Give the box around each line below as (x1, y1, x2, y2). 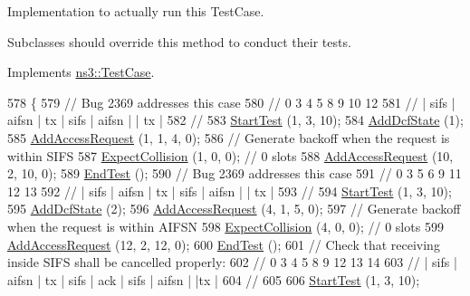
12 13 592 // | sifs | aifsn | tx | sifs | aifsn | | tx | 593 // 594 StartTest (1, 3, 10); (7, 181, 452, 200)
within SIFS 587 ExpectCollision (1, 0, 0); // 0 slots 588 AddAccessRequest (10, (7, 146, 454, 165)
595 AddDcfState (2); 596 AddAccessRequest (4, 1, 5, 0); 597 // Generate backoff (7, 199, 461, 218)
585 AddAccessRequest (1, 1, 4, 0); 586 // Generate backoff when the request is (7, 128, 450, 147)
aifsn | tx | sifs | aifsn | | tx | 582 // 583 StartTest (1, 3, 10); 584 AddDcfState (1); (7, 110, 464, 129)
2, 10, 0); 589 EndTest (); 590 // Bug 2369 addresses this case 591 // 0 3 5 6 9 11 (7, 164, 462, 183)
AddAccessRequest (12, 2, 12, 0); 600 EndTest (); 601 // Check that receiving (7, 234, 440, 253)
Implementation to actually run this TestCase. (7, 2, 264, 20)
